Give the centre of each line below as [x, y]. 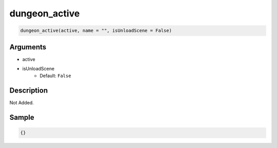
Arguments [28, 47]
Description [29, 91]
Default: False [55, 76]
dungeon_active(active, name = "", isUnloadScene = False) [96, 31]
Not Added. [22, 103]
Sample [22, 117]
